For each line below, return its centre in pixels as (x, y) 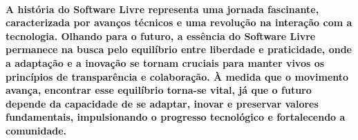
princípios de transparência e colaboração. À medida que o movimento (177, 76)
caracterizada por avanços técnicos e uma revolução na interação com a (179, 22)
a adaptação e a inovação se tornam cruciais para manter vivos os (165, 62)
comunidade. (36, 130)
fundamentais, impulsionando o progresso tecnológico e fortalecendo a (176, 117)
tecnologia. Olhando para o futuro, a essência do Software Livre (161, 36)
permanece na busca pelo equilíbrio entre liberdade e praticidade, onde (179, 49)
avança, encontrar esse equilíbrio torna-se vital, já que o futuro (159, 90)
